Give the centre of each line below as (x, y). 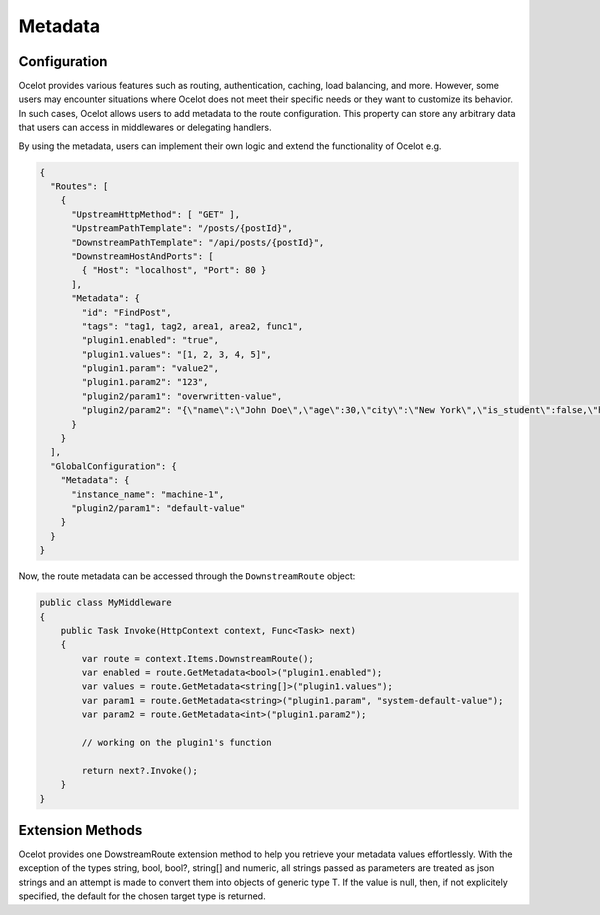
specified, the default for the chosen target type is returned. (142, 896)
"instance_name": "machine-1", (148, 494)
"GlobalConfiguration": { (113, 466)
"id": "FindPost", (126, 312)
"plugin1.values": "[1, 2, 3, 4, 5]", (176, 354)
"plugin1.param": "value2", (150, 368)
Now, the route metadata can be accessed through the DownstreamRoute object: (187, 576)
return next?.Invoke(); (140, 770)
